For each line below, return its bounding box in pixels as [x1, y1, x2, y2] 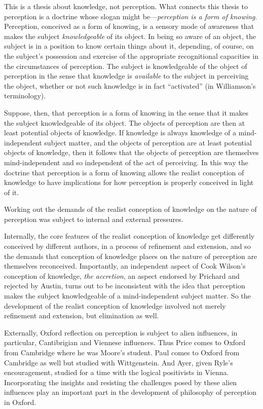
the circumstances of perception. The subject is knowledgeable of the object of [4, 60, 247, 71]
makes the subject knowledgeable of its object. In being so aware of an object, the [4, 30, 256, 41]
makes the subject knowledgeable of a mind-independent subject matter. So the [4, 290, 251, 301]
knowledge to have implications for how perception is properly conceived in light [4, 177, 254, 188]
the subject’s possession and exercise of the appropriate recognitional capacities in [4, 50, 259, 61]
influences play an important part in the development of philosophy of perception [4, 387, 257, 397]
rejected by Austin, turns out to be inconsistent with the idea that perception [4, 280, 245, 291]
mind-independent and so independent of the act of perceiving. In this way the [4, 157, 248, 167]
